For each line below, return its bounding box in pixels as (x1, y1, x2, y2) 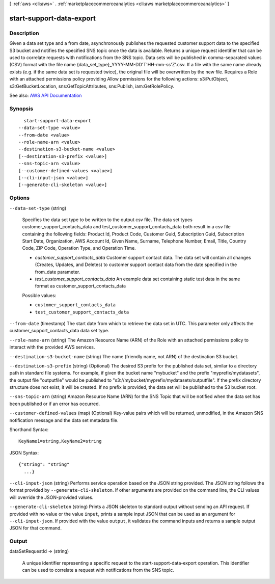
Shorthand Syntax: (9, 427, 48, 433)
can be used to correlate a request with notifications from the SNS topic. (22, 567, 174, 573)
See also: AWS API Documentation (9, 92, 82, 98)
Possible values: (22, 292, 57, 298)
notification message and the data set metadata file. (9, 417, 119, 423)
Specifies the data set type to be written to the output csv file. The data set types (22, 217, 193, 223)
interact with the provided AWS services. (9, 344, 95, 350)
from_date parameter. (35, 269, 80, 275)
